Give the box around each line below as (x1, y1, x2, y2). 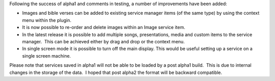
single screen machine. (22, 52, 71, 59)
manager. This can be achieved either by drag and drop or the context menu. (22, 38, 185, 44)
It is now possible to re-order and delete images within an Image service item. (22, 24, 185, 31)
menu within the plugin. (22, 17, 71, 23)
